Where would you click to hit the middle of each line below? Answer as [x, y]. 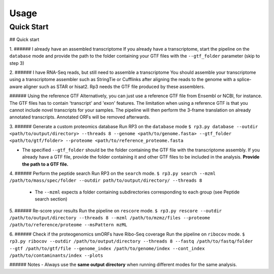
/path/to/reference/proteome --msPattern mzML [68, 225]
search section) [51, 199]
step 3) [17, 63]
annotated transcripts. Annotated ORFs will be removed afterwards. [80, 117]
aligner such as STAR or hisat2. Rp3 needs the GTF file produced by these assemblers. [114, 87]
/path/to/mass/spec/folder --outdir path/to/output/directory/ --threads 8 [106, 181]
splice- [244, 80]
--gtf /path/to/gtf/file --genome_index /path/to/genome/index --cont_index [107, 248]
